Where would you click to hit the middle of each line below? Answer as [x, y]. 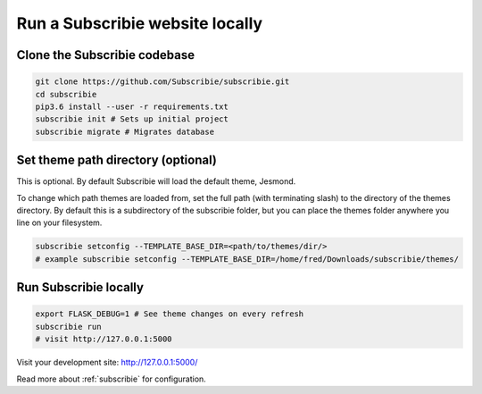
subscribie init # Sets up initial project [132, 119]
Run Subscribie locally [80, 287]
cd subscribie [66, 94]
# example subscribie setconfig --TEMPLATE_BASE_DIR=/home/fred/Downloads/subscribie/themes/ [247, 259]
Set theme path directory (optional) [117, 160]
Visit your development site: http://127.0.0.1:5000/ [107, 363]
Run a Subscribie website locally [140, 23]
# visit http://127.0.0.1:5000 [104, 339]
